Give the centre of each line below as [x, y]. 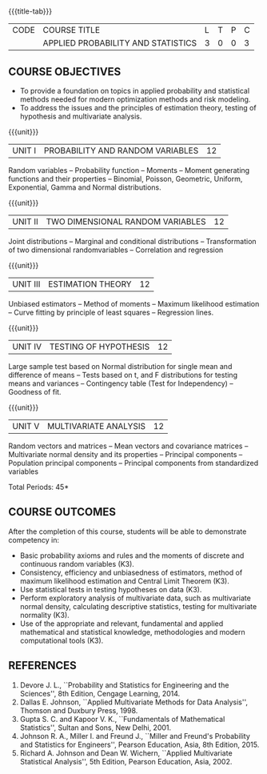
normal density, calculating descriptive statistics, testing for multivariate [138, 606]
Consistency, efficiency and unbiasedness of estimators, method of [131, 572]
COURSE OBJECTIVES [65, 72]
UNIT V [26, 426]
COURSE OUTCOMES [62, 512]
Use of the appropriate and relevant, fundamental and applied [122, 624]
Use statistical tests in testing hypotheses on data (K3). [111, 589]
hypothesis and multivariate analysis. [81, 116]
